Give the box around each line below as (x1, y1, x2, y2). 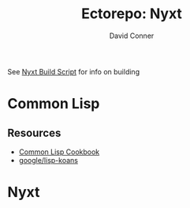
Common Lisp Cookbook (18, 147, 100, 157)
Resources (7, 126, 61, 139)
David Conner (109, 31, 155, 40)
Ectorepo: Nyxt (80, 5, 183, 23)
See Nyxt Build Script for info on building (7, 66, 140, 76)
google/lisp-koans (18, 155, 78, 165)
